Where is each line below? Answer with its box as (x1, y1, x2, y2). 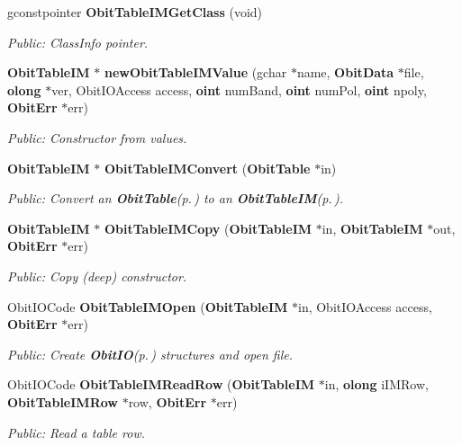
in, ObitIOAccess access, (298, 297, 432, 316)
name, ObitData (296, 63, 394, 82)
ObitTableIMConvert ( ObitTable (104, 158, 311, 177)
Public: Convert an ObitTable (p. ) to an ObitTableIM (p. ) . (7, 189, 344, 208)
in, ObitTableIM (322, 218, 423, 237)
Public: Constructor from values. (7, 128, 187, 147)
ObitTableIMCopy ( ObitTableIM (104, 218, 313, 237)
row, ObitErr (128, 392, 207, 411)
